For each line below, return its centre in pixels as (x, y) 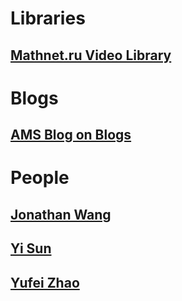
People (40, 178)
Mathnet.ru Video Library (91, 55)
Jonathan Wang (61, 214)
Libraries (48, 18)
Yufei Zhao (45, 282)
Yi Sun (31, 248)
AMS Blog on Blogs (71, 135)
